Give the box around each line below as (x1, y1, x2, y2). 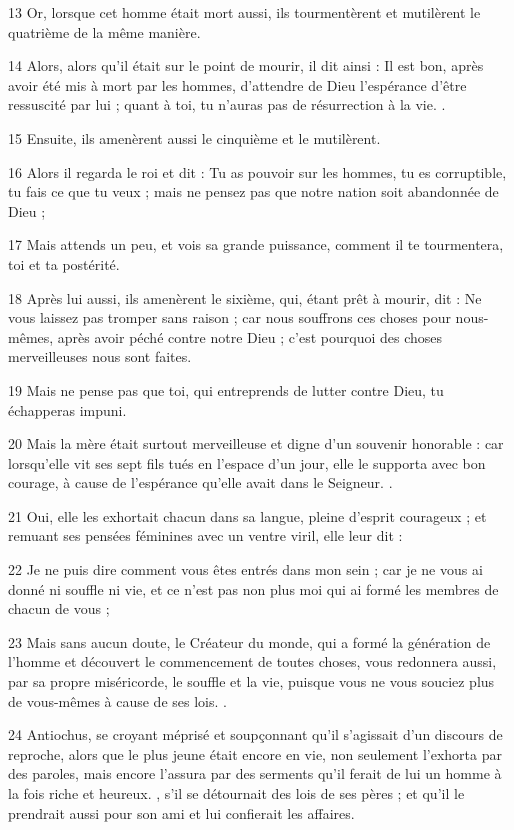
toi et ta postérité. (8, 253, 120, 274)
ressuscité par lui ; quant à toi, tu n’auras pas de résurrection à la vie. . (8, 94, 446, 115)
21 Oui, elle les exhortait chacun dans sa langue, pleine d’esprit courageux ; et (8, 505, 487, 526)
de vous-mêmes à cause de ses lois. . (8, 690, 227, 711)
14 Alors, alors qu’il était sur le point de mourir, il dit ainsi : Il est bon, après (8, 55, 484, 76)
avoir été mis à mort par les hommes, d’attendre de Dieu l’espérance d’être (8, 74, 467, 95)
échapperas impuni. (8, 399, 127, 420)
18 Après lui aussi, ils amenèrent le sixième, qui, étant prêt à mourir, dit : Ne (8, 287, 482, 308)
